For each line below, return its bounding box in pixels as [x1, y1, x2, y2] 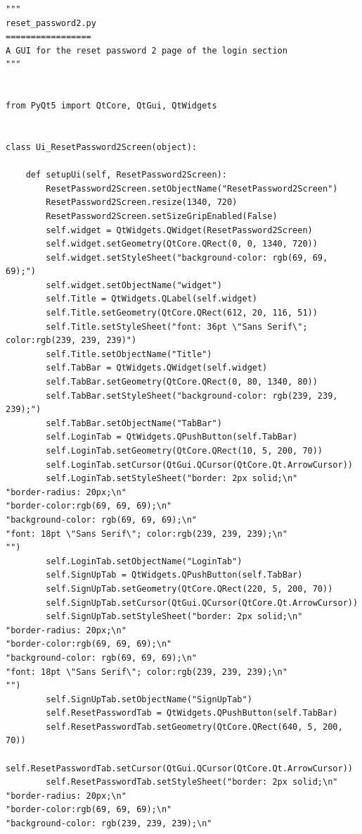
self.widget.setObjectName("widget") [46, 280, 222, 290]
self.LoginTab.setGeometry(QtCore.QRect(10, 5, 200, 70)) [46, 446, 323, 456]
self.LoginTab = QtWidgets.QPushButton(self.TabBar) [46, 432, 298, 442]
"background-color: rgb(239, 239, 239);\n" [6, 819, 212, 829]
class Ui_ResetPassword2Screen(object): [6, 142, 198, 152]
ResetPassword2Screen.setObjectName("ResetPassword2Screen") [46, 183, 338, 194]
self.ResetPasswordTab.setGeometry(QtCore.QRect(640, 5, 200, [46, 721, 343, 732]
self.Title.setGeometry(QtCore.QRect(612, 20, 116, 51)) [46, 308, 318, 318]
